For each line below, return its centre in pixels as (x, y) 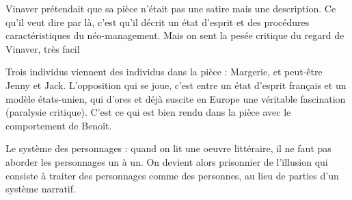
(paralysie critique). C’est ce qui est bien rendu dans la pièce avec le (148, 112)
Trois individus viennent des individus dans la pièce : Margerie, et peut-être (164, 72)
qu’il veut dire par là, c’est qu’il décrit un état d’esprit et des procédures (158, 22)
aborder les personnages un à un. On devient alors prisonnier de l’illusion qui (167, 161)
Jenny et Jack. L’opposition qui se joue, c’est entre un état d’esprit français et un (176, 85)
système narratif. (41, 189)
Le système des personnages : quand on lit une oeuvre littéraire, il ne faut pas (168, 148)
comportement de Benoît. (59, 125)
